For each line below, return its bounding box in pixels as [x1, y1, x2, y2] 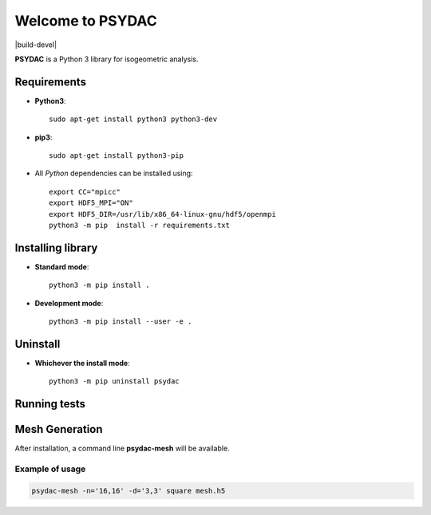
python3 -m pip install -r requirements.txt [49, 220, 231, 230]
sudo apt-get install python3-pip [49, 151, 184, 160]
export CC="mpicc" [49, 187, 121, 196]
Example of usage [14, 463, 86, 474]
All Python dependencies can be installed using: [34, 168, 193, 179]
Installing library [14, 241, 98, 254]
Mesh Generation [14, 423, 103, 436]
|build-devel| [14, 40, 57, 49]
